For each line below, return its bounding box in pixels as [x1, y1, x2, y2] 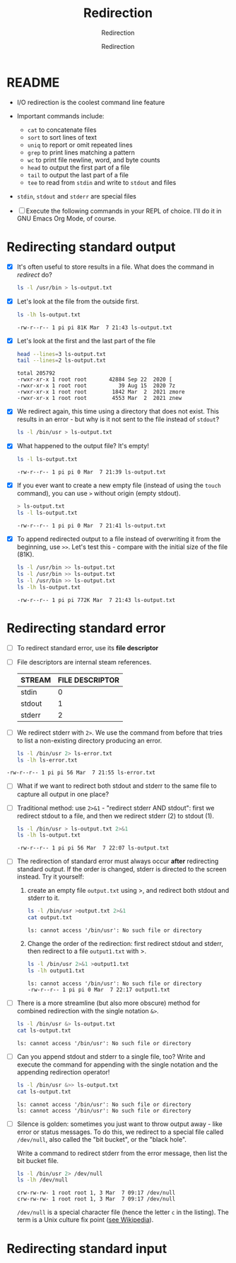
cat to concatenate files [27, 126, 97, 134]
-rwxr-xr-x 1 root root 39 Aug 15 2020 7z [16, 382, 176, 389]
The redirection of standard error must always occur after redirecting [16, 857, 219, 866]
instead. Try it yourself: [16, 872, 85, 881]
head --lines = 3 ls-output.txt [16, 350, 107, 357]
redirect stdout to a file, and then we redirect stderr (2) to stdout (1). [16, 811, 215, 820]
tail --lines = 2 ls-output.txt [16, 357, 107, 365]
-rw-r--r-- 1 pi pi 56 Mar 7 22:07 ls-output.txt [16, 845, 170, 852]
